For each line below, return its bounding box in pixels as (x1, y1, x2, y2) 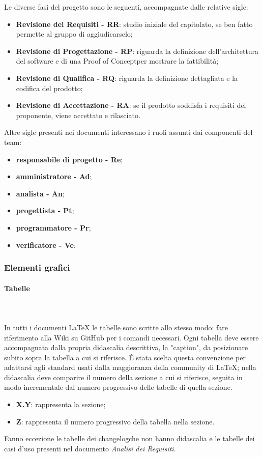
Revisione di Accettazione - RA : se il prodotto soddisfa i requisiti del (16, 100, 246, 110)
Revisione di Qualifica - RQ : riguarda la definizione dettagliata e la (16, 72, 238, 83)
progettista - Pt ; (16, 205, 74, 216)
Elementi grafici (4, 261, 70, 274)
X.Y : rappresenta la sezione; (16, 399, 106, 410)
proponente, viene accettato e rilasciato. (16, 109, 140, 120)
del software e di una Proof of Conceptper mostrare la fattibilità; (16, 55, 219, 66)
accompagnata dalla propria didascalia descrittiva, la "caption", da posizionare (4, 342, 248, 353)
